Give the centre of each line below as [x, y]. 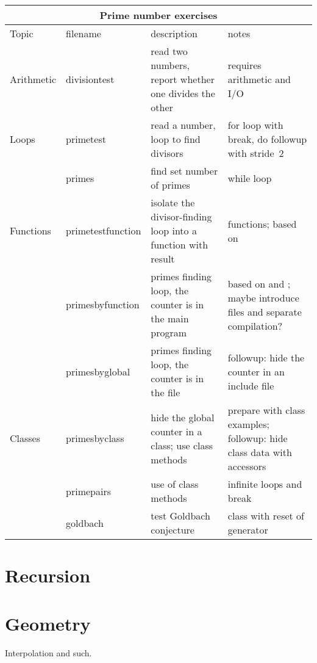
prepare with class [266, 410]
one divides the [183, 93]
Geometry [48, 623]
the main [170, 318]
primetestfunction [104, 230]
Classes [25, 438]
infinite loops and [265, 484]
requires [244, 65]
